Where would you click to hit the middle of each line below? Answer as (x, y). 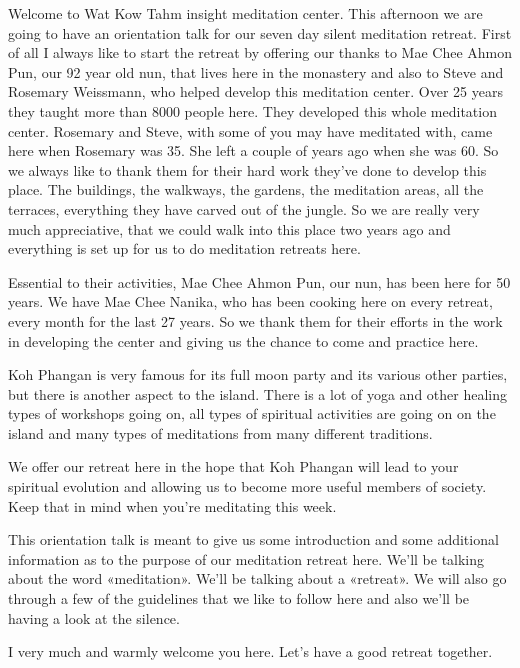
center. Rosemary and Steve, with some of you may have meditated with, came (250, 130)
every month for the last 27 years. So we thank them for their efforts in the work (255, 320)
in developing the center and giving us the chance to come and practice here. (243, 340)
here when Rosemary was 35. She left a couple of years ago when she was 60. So (253, 150)
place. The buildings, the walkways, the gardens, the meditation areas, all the (246, 189)
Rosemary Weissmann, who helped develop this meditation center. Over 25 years (255, 91)
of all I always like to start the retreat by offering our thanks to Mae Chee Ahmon (260, 52)
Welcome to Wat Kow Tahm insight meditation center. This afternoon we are (245, 13)
